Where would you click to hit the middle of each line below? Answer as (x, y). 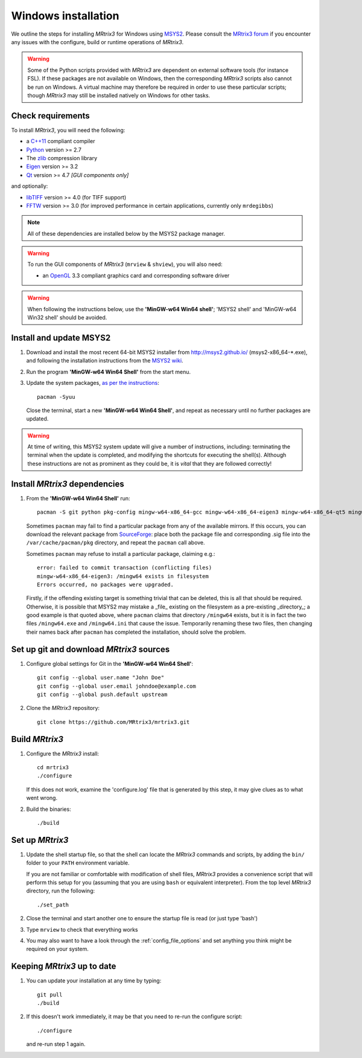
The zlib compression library (62, 158)
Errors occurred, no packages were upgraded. (106, 584)
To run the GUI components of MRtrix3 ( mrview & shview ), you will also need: (125, 264)
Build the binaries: (49, 809)
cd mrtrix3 (53, 767)
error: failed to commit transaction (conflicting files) (125, 568)
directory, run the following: (61, 891)
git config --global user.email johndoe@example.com (116, 686)
